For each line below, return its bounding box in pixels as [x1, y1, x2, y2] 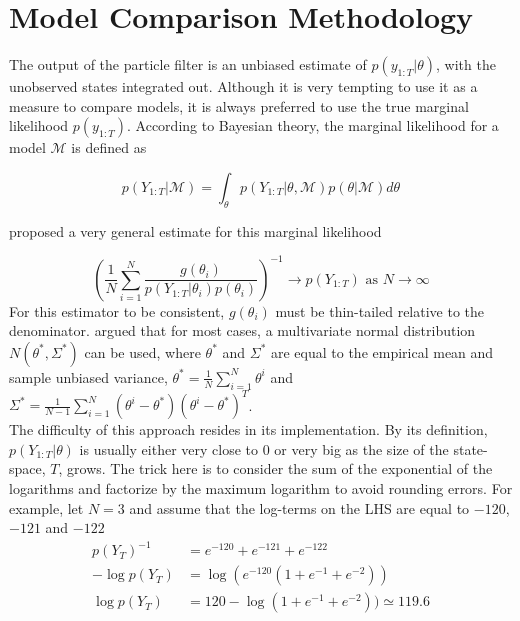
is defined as [71, 137, 147, 158]
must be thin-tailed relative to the [275, 300, 485, 321]
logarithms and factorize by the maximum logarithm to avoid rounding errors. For [9, 478, 513, 499]
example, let [9, 497, 84, 518]
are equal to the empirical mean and [270, 341, 494, 362]
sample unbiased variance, [9, 366, 168, 387]
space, [9, 458, 46, 479]
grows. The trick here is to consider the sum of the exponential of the [67, 458, 493, 479]
